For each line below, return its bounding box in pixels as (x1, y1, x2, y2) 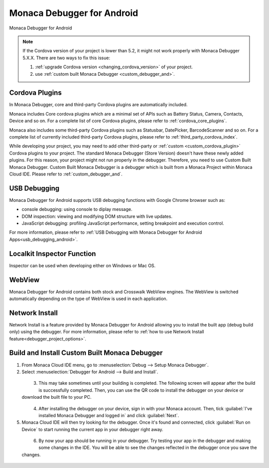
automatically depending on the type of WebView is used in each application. (9, 296, 168, 302)
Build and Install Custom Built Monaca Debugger (9, 349, 163, 357)
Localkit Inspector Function (9, 249, 96, 258)
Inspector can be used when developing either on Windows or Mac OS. (9, 262, 156, 269)
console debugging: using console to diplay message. (21, 206, 133, 212)
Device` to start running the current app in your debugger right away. (21, 426, 164, 432)
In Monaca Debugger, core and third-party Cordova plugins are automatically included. (9, 102, 188, 108)
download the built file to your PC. (21, 394, 92, 400)
